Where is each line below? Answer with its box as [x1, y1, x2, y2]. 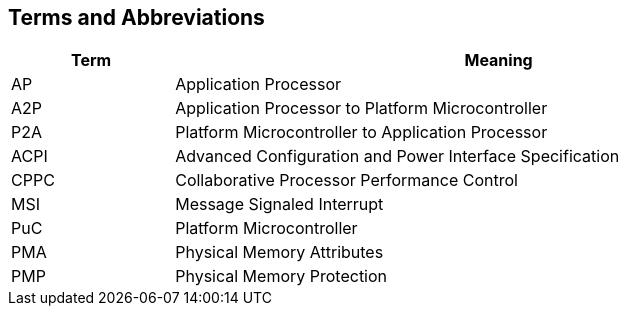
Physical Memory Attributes [175, 242, 384, 263]
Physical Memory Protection [175, 266, 388, 287]
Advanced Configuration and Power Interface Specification [175, 146, 620, 167]
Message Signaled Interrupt [175, 194, 384, 215]
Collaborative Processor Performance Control [175, 170, 518, 191]
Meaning [464, 50, 533, 71]
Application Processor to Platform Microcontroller [175, 98, 548, 119]
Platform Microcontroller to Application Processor [175, 122, 548, 143]
